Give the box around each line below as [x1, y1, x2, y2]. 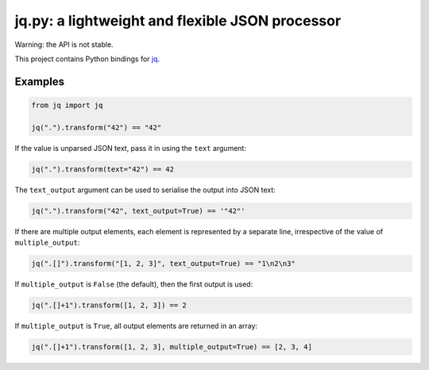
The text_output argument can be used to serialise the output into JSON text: [14, 185, 276, 195]
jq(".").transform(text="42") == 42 [31, 164, 175, 174]
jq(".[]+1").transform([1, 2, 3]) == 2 [31, 300, 187, 310]
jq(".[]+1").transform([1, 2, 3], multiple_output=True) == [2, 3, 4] [31, 342, 313, 351]
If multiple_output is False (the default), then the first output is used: [14, 279, 253, 289]
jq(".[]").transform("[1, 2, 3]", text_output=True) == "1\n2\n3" [31, 259, 296, 268]
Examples [14, 75, 65, 88]
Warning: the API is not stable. [14, 40, 114, 49]
